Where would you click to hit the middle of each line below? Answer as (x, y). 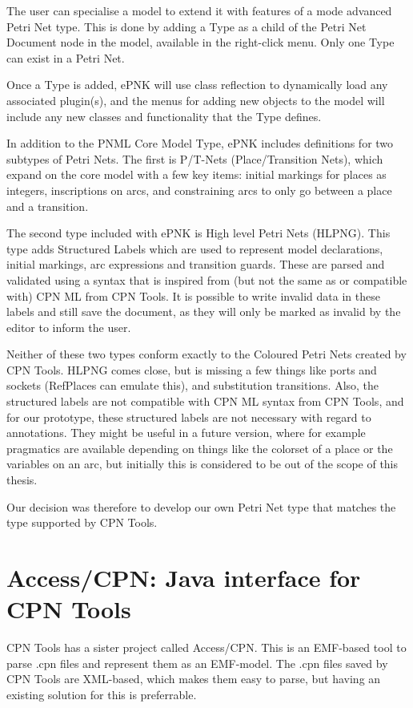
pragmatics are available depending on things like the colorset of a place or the (200, 448)
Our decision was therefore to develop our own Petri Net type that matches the (201, 506)
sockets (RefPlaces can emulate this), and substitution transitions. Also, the (193, 385)
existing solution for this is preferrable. (102, 694)
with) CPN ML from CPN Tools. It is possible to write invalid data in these (193, 295)
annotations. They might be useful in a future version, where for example (186, 433)
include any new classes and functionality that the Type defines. (164, 116)
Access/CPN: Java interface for (184, 577)
